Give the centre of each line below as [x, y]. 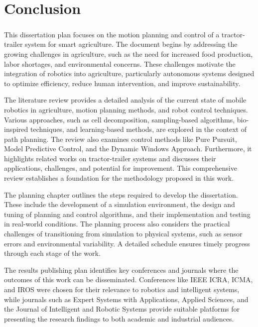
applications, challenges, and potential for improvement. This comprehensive [121, 168]
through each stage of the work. [52, 253]
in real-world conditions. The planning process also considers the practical [117, 224]
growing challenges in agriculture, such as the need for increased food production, [129, 54]
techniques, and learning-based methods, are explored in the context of [138, 129]
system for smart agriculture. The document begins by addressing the [131, 44]
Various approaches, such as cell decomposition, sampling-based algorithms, [120, 119]
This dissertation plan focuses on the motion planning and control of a [112, 34]
